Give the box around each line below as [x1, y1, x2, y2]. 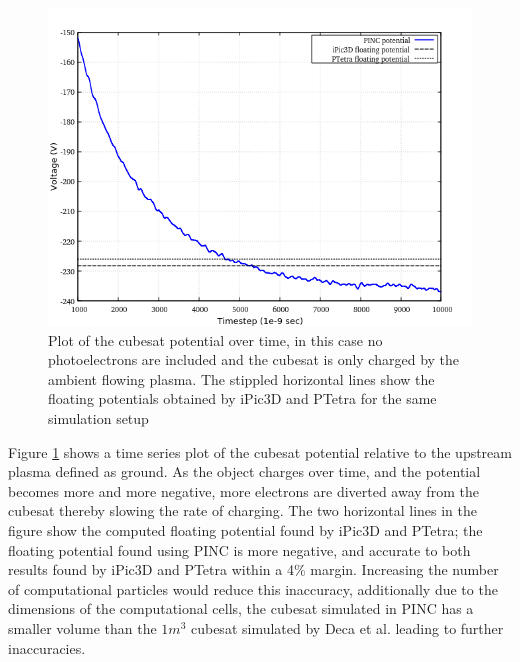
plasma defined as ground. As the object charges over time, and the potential [8, 461, 481, 482]
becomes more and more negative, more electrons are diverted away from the [8, 480, 479, 501]
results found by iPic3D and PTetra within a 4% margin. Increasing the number [8, 559, 499, 580]
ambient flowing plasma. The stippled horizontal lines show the [48, 368, 435, 389]
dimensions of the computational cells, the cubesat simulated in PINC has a [8, 598, 474, 619]
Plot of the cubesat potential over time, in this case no [48, 329, 383, 350]
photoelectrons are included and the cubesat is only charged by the [48, 349, 460, 370]
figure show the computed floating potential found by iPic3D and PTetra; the [8, 519, 483, 540]
